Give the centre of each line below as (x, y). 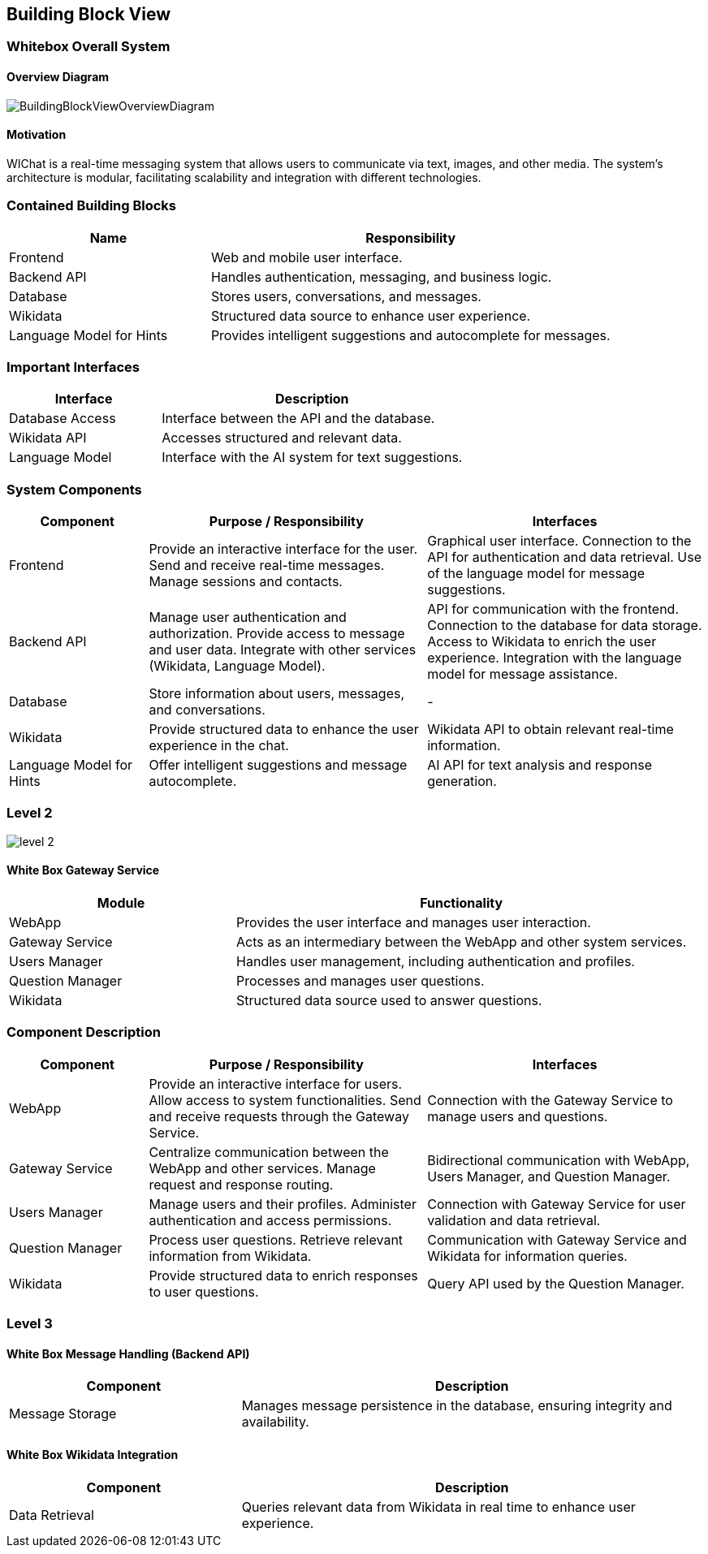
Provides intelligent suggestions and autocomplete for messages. (410, 335)
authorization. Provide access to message (277, 634)
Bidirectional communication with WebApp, (559, 1160)
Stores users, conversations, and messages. (346, 296)
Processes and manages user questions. (360, 981)
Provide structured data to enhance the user (284, 730)
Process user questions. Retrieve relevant (276, 1239)
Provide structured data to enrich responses (283, 1275)
